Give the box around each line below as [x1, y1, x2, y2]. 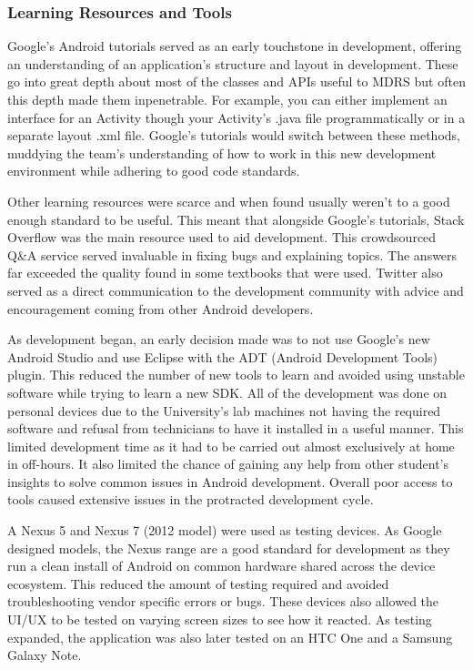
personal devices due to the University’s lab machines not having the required [7, 401, 441, 420]
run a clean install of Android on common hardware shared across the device [7, 556, 436, 575]
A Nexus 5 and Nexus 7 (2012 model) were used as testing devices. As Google [7, 521, 442, 540]
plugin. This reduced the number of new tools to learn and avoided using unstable [7, 365, 465, 384]
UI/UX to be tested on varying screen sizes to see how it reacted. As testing [7, 610, 432, 629]
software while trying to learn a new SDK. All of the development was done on [7, 382, 448, 401]
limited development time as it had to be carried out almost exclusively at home [7, 436, 455, 455]
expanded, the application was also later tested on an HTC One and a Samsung [7, 627, 453, 646]
